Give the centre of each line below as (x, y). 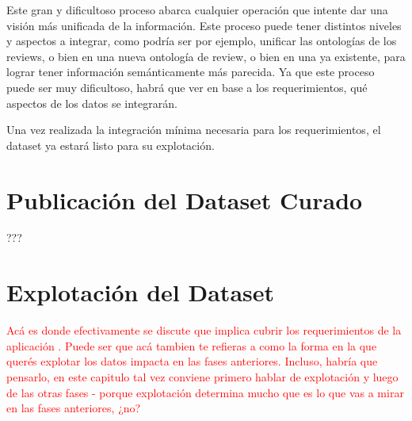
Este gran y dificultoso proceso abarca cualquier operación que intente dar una (197, 10)
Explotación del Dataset (141, 292)
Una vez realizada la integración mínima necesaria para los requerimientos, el (194, 130)
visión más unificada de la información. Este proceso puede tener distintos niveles (204, 25)
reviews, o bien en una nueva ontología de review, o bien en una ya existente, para (206, 56)
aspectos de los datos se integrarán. (92, 103)
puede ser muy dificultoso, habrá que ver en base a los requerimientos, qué (187, 87)
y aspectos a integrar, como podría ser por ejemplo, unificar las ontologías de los (202, 41)
